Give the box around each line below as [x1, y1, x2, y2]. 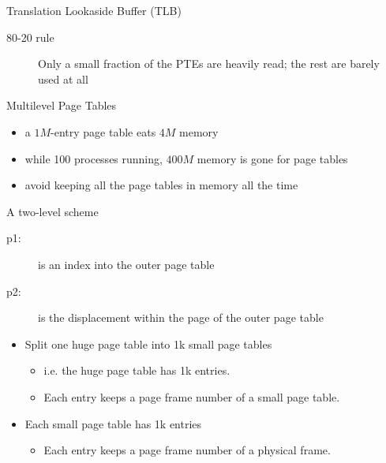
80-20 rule [6, 28, 54, 45]
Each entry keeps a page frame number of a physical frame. [43, 442, 331, 458]
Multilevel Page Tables [6, 97, 117, 114]
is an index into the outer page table [38, 256, 215, 272]
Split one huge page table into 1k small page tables [24, 335, 272, 352]
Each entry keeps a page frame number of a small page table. [43, 388, 340, 405]
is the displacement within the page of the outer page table [38, 309, 324, 326]
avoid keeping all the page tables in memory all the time [24, 177, 298, 193]
